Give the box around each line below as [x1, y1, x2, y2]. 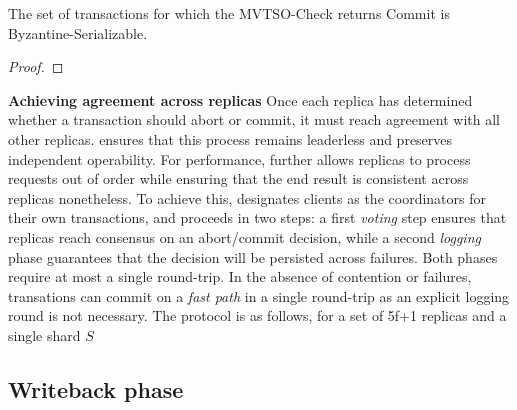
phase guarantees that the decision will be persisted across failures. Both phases [8, 246, 498, 267]
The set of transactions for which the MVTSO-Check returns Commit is [8, 3, 450, 23]
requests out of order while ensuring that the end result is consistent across [8, 168, 469, 189]
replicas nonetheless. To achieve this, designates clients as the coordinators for [8, 187, 486, 208]
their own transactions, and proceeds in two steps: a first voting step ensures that [8, 207, 507, 228]
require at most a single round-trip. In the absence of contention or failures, [8, 266, 472, 287]
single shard [8, 324, 81, 345]
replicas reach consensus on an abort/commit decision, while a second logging [8, 226, 481, 247]
